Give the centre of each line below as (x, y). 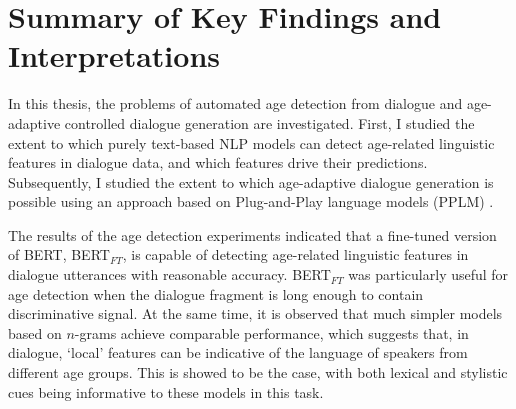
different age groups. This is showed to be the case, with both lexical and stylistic (258, 372)
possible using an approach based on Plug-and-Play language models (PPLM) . (251, 201)
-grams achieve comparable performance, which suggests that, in (271, 332)
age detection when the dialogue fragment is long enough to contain (216, 293)
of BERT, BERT (59, 254)
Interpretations (114, 55)
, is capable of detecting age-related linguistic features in (295, 254)
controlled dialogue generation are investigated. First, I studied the (269, 122)
